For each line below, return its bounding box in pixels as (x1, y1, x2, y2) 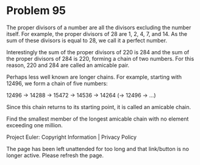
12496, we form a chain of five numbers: (6, 80, 108, 87)
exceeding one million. (6, 121, 63, 128)
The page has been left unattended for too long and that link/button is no (6, 145, 189, 152)
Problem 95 (6, 4, 66, 18)
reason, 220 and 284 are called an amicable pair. (6, 61, 130, 69)
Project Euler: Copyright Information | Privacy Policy (6, 133, 137, 141)
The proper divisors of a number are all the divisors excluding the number (6, 24, 191, 31)
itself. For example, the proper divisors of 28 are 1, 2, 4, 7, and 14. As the (6, 30, 188, 37)
